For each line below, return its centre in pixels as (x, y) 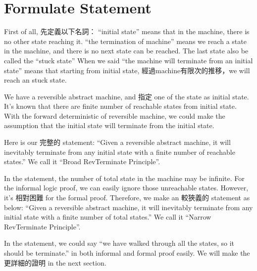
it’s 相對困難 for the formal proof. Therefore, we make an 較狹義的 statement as (127, 198)
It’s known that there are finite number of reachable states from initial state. (120, 106)
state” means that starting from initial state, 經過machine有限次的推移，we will (127, 70)
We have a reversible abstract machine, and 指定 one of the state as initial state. (127, 96)
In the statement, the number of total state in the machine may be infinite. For (124, 178)
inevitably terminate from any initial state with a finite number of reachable (120, 152)
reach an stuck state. (35, 80)
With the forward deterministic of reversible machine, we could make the (115, 115)
